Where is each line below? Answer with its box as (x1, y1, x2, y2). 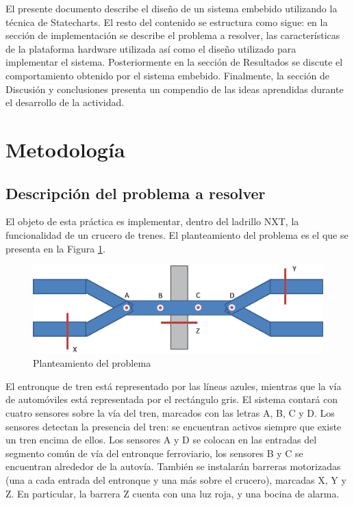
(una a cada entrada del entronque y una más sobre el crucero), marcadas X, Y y (5, 473, 346, 487)
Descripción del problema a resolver (5, 182, 266, 203)
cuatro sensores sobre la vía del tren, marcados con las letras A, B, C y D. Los (5, 406, 335, 420)
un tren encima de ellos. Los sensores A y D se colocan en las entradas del (5, 432, 317, 447)
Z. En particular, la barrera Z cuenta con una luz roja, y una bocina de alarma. (5, 486, 340, 500)
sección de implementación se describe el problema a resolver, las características (5, 28, 340, 42)
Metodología (5, 135, 125, 163)
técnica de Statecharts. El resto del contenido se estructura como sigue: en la (5, 14, 328, 29)
